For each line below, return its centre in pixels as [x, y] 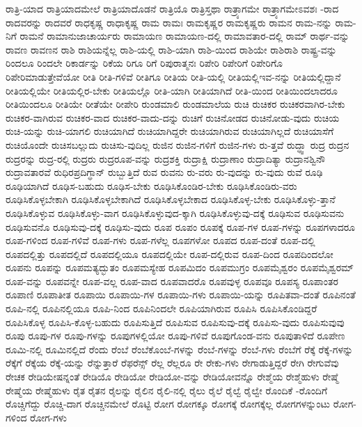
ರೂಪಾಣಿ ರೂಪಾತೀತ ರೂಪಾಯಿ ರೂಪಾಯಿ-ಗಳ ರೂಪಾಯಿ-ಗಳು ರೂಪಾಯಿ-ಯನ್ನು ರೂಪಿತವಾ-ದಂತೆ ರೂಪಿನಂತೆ [181, 295]
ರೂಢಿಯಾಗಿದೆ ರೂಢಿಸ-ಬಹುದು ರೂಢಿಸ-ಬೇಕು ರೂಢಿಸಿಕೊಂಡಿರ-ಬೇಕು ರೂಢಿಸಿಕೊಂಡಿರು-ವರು [151, 185]
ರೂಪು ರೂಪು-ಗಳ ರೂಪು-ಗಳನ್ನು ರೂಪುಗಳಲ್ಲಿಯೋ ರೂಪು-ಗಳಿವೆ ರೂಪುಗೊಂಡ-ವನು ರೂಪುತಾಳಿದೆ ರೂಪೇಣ [175, 336]
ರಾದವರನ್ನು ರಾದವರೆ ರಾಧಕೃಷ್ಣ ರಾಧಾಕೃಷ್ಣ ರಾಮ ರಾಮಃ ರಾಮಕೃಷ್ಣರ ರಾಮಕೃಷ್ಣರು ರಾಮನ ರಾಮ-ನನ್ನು [169, 22]
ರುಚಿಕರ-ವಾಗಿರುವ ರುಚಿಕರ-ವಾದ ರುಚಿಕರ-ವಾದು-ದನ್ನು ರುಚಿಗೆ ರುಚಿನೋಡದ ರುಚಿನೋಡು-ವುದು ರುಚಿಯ [173, 117]
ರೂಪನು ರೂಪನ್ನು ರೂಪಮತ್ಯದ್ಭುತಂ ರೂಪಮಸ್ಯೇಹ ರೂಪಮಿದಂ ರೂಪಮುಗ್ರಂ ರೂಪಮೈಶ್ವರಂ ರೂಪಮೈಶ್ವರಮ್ [180, 267]
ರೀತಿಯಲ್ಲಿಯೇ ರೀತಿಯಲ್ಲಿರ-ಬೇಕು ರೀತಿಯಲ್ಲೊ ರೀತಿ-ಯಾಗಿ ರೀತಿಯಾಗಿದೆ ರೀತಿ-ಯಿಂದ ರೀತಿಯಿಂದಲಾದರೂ [172, 90]
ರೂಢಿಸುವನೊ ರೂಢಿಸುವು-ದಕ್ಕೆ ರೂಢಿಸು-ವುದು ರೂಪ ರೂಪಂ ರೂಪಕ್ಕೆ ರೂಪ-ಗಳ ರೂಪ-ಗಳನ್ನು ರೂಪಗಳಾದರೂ [181, 226]
